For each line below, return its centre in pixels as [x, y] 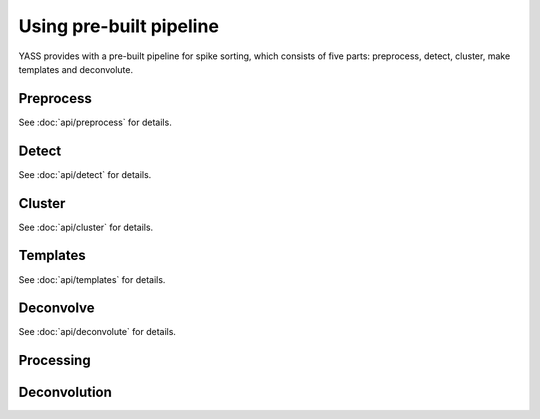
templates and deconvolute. [76, 69]
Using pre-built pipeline [119, 26]
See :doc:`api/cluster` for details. [86, 227]
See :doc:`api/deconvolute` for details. [97, 332]
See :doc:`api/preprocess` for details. [95, 122]
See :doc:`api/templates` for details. [92, 279]
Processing [54, 360]
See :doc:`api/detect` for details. [85, 174]
